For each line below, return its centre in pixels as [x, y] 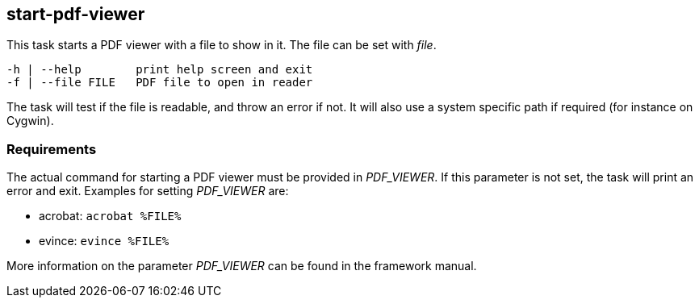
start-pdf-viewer [76, 14]
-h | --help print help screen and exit [160, 70]
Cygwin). [30, 121]
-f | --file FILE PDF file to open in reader [160, 83]
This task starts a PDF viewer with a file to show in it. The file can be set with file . [222, 45]
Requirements [52, 149]
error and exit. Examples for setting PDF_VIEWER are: [148, 191]
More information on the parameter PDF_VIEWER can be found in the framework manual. [242, 266]
